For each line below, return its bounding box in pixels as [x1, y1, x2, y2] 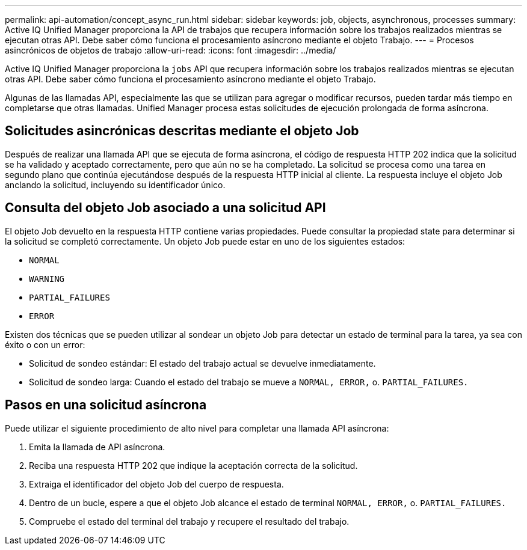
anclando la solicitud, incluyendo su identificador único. [5, 179, 226, 190]
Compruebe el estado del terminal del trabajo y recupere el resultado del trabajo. [29, 516, 350, 527]
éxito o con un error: [5, 339, 85, 350]
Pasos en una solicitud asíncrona [5, 397, 207, 413]
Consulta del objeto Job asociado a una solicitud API [5, 200, 326, 216]
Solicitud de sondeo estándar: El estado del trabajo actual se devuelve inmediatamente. [29, 358, 376, 368]
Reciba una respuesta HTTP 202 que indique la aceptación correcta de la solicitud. [29, 460, 358, 471]
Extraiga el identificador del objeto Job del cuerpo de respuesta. [29, 478, 284, 489]
